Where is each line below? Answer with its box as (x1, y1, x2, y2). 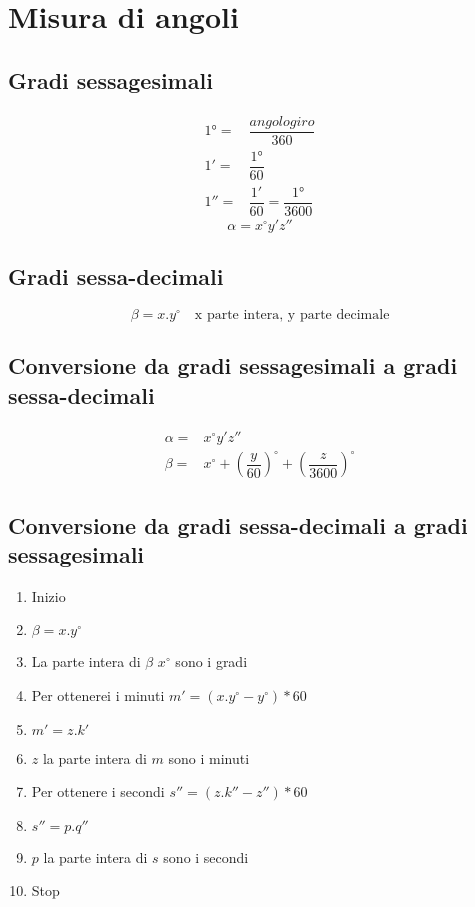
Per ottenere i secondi (31, 781, 165, 802)
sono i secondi (163, 846, 249, 867)
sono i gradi (175, 651, 248, 672)
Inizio (31, 585, 66, 606)
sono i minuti (168, 747, 250, 768)
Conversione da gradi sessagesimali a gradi (8, 350, 458, 381)
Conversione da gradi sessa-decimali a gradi (8, 509, 468, 540)
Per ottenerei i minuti (31, 685, 165, 705)
